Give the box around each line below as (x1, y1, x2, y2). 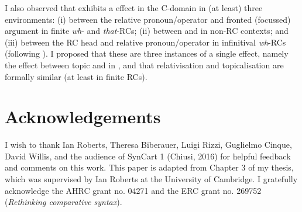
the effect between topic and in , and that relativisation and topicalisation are (5, 58, 284, 71)
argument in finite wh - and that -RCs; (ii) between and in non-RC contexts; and (5, 25, 289, 37)
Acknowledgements (5, 105, 161, 128)
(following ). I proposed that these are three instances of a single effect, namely (5, 47, 289, 60)
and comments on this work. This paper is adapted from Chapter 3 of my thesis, (5, 161, 294, 173)
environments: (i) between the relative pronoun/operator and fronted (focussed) (5, 13, 291, 25)
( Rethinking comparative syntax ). (5, 196, 122, 208)
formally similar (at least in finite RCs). (5, 70, 147, 82)
